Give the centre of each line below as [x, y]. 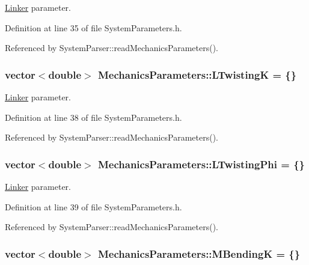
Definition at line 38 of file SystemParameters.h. [93, 117]
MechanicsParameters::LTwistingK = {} [197, 74]
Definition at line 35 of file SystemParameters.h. [93, 27]
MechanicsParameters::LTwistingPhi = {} [201, 164]
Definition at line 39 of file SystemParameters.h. [93, 206]
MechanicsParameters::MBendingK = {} [199, 253]
